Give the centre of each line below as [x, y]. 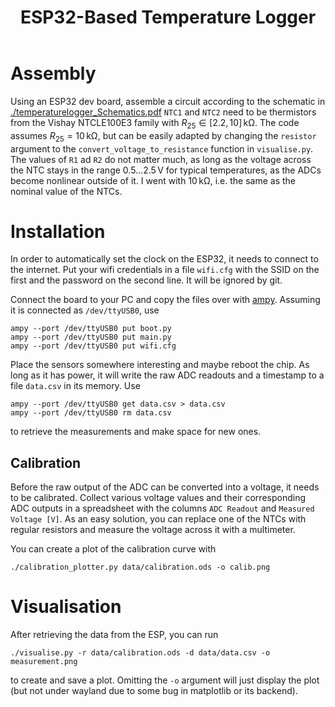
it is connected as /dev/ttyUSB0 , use [85, 310]
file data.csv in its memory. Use [75, 386]
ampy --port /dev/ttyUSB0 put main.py [91, 337]
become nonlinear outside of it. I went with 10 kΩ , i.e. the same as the [153, 180]
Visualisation [66, 607]
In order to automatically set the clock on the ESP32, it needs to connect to [164, 259]
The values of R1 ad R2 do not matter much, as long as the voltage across [161, 159]
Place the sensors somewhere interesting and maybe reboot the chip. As [160, 365]
